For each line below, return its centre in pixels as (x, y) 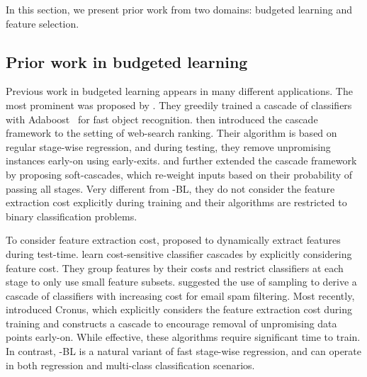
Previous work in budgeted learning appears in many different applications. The (179, 91)
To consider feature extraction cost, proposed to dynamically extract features (173, 240)
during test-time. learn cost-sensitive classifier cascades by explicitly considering (179, 253)
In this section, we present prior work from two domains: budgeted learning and (179, 9)
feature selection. (43, 23)
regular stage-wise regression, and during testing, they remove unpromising (168, 146)
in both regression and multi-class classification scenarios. (130, 365)
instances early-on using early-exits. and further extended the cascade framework (181, 161)
